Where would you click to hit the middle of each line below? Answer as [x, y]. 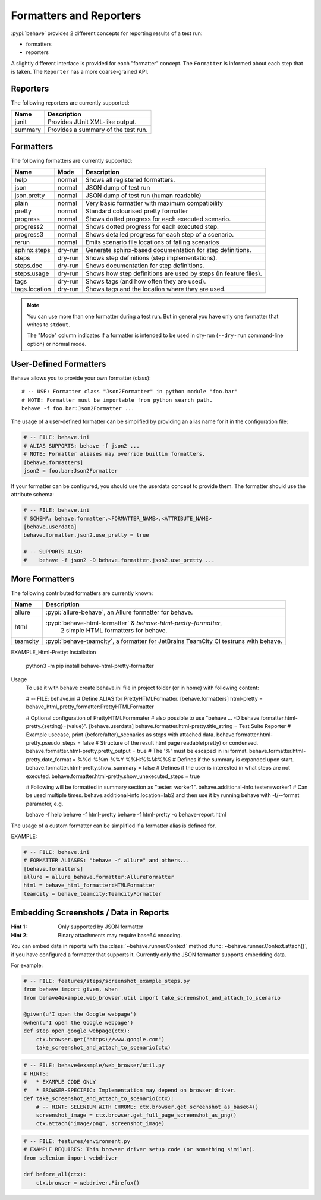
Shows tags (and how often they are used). [146, 281]
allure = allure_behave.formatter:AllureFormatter [99, 877]
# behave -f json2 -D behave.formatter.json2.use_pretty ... [119, 560]
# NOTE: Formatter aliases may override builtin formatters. [114, 454]
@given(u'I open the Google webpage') [80, 1014]
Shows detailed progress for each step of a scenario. [160, 235]
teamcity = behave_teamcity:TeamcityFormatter [92, 894]
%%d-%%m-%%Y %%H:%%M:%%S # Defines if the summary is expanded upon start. [186, 759]
